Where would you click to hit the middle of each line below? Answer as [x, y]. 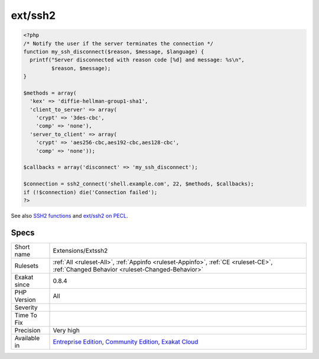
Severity [26, 307]
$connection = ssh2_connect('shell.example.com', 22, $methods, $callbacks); [139, 184]
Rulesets [26, 266]
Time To [26, 315]
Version [25, 299]
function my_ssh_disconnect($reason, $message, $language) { [114, 51]
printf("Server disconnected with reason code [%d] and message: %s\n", [137, 60]
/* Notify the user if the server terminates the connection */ [118, 43]
